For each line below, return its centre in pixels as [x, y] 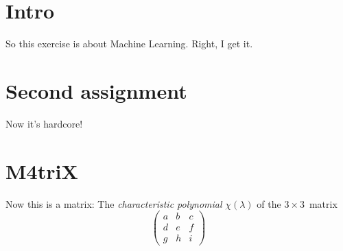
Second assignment [96, 90]
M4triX [42, 170]
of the [269, 203]
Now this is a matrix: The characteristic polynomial [114, 203]
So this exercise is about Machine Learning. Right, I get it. [129, 44]
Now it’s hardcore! [44, 123]
